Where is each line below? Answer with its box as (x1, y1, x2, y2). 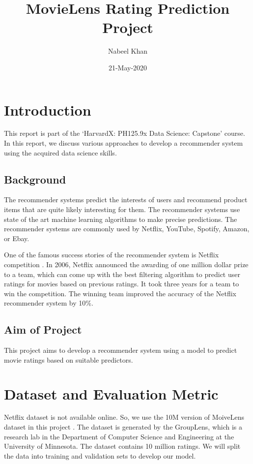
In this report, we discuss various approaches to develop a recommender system (4, 138, 243, 148)
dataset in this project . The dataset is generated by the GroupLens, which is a (4, 422, 243, 432)
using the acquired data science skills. (4, 147, 117, 157)
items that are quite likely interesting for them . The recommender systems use (4, 204, 240, 215)
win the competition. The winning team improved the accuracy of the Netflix (4, 288, 236, 298)
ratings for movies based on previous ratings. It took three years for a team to (4, 278, 239, 289)
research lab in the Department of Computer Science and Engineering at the (4, 431, 234, 441)
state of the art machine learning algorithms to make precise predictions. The (4, 214, 237, 224)
